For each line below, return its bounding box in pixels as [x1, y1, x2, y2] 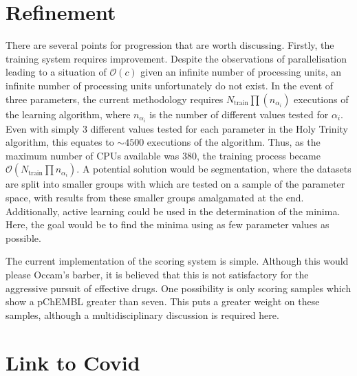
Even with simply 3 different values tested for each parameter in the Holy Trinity [6, 121, 348, 135]
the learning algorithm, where [6, 107, 131, 121]
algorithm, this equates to [6, 135, 114, 149]
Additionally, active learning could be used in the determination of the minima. [6, 203, 340, 218]
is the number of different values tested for [149, 107, 329, 121]
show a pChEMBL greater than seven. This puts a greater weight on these [6, 294, 320, 309]
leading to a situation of [6, 65, 107, 79]
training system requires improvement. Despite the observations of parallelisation [6, 51, 347, 65]
